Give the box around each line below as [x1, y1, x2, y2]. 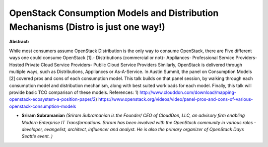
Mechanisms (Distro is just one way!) [9, 21, 166, 32]
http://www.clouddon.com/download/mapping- [139, 89, 237, 95]
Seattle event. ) [21, 133, 53, 139]
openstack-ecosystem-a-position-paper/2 [9, 96, 96, 102]
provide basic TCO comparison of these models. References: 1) [9, 89, 139, 95]
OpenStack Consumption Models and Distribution [9, 7, 219, 18]
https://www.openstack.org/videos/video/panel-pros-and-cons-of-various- [98, 96, 253, 102]
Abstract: [9, 39, 29, 45]
